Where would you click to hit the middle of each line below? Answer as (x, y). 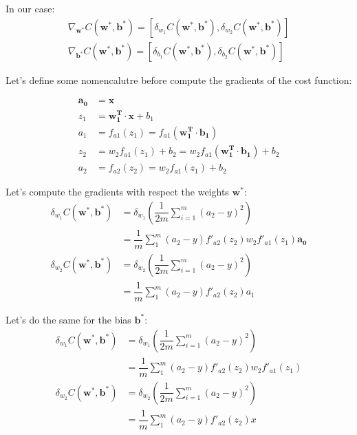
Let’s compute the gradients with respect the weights (117, 192)
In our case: (30, 8)
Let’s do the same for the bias (68, 319)
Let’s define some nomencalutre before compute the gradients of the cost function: (179, 79)
